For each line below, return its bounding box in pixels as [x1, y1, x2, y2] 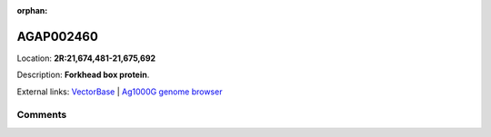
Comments [16, 109, 67, 122]
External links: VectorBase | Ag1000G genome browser [16, 86, 223, 97]
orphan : [16, 5, 48, 15]
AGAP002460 [16, 28, 99, 44]
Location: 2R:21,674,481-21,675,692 [16, 53, 156, 64]
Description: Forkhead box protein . [16, 69, 150, 81]
